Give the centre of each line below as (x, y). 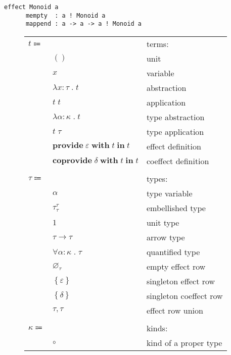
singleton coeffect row (184, 295)
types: (157, 178)
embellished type (176, 208)
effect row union (175, 310)
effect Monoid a (31, 7)
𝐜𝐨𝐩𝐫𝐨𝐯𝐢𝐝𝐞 (72, 160)
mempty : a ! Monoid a (65, 15)
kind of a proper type (184, 342)
